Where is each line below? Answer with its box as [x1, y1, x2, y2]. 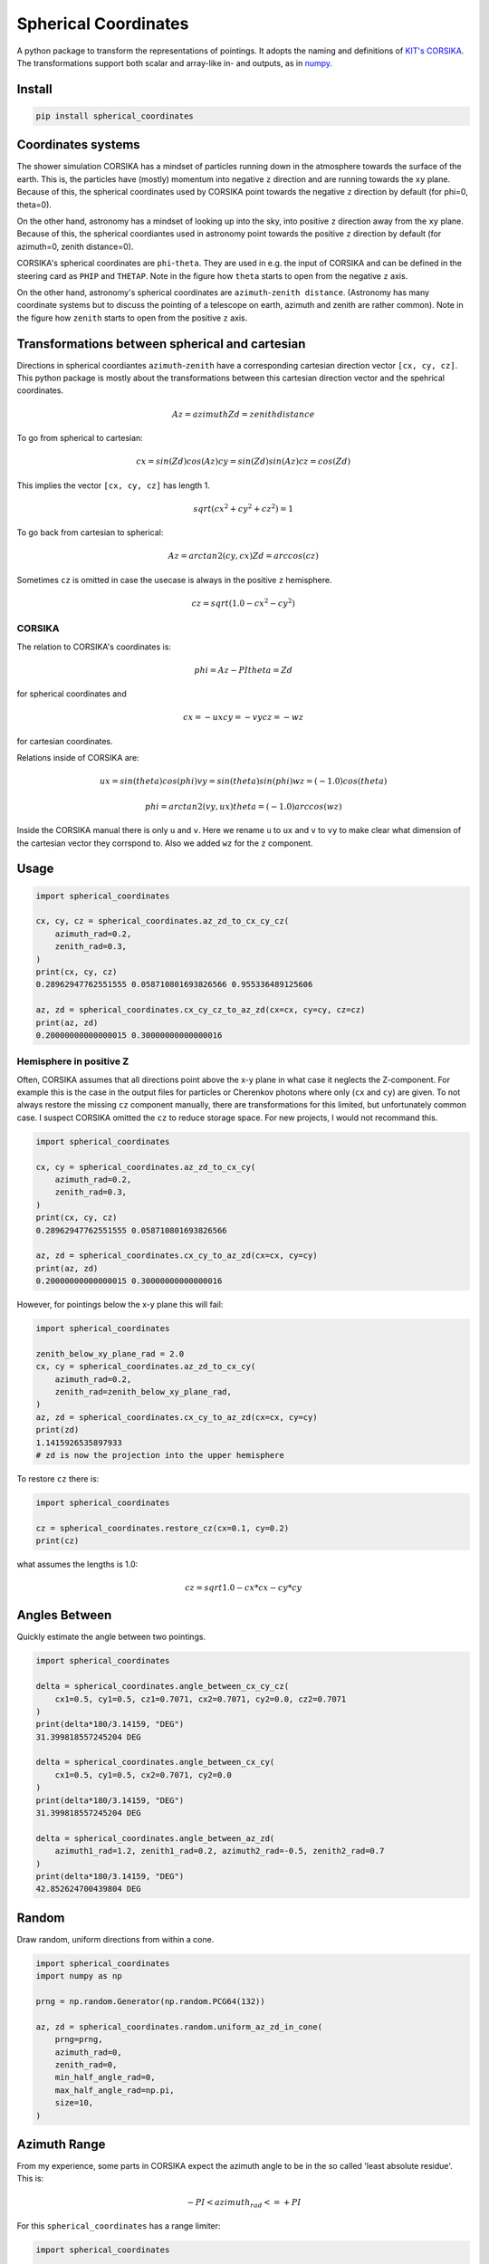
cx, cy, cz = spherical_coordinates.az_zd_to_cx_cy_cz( [35, 916, 290, 926]
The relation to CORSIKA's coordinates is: [16, 641, 172, 652]
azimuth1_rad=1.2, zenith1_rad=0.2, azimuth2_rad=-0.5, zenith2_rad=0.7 [54, 1846, 385, 1856]
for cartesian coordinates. [16, 735, 113, 746]
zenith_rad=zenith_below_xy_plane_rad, [54, 1386, 233, 1396]
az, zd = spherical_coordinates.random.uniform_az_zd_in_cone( [35, 2021, 323, 2032]
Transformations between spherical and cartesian [16, 336, 306, 351]
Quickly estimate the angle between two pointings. [16, 1631, 206, 1643]
